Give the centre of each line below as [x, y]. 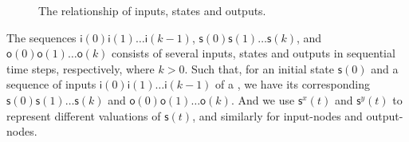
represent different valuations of [84, 115]
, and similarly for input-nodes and [277, 115]
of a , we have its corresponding [293, 84]
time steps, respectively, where [81, 68]
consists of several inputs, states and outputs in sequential [254, 53]
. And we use [263, 99]
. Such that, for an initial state [259, 68]
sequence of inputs [51, 84]
